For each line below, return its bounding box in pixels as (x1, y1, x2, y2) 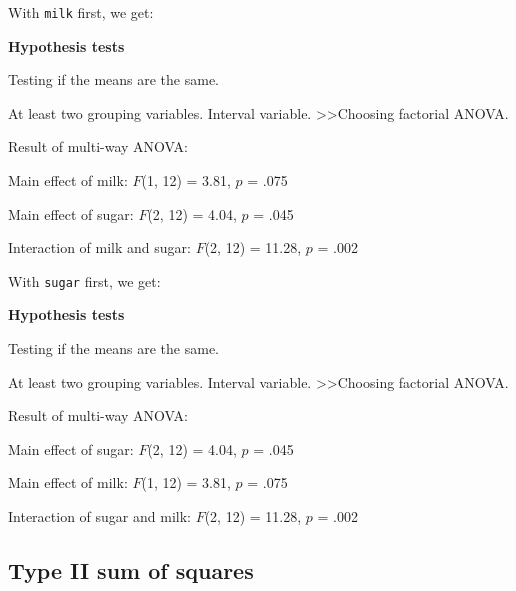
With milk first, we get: (8, 2, 154, 22)
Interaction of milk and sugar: (8, 237, 191, 258)
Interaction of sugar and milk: (8, 506, 191, 527)
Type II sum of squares (8, 555, 254, 586)
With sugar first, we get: (8, 270, 161, 291)
